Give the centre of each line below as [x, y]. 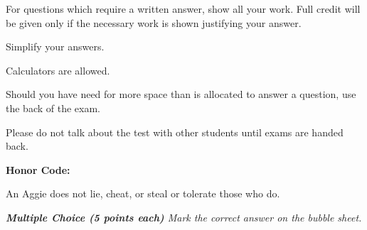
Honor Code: [38, 169]
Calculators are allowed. [58, 70]
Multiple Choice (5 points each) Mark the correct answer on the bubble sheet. [184, 217]
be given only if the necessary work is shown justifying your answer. [154, 22]
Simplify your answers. [55, 46]
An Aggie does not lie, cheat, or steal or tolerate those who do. [143, 193]
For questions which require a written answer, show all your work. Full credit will [183, 9]
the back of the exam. [53, 108]
